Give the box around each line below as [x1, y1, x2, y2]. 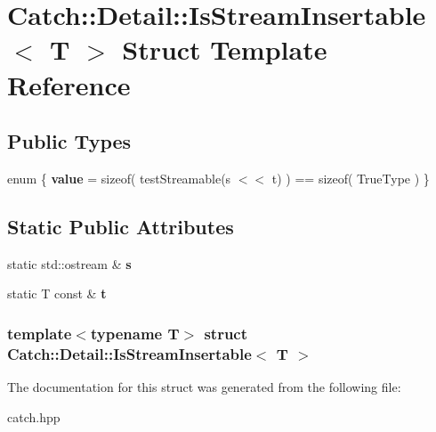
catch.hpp [7, 407, 61, 426]
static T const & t [7, 284, 107, 303]
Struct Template [122, 31, 327, 68]
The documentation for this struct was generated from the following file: [7, 378, 401, 396]
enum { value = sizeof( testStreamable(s [7, 168, 231, 187]
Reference [7, 66, 131, 102]
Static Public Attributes [7, 212, 234, 240]
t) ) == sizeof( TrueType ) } [271, 168, 430, 187]
